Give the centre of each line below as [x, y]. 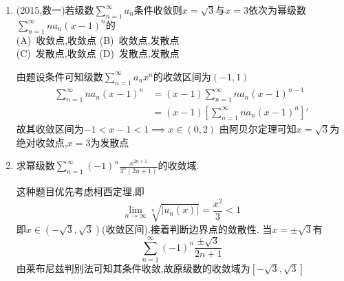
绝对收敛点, [42, 142]
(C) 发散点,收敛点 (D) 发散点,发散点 [98, 53]
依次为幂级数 [277, 10]
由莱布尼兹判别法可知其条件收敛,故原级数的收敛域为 [133, 268]
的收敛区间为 [182, 76]
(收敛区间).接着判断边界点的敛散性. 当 [187, 228]
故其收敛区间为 [50, 128]
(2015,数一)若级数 [55, 10]
